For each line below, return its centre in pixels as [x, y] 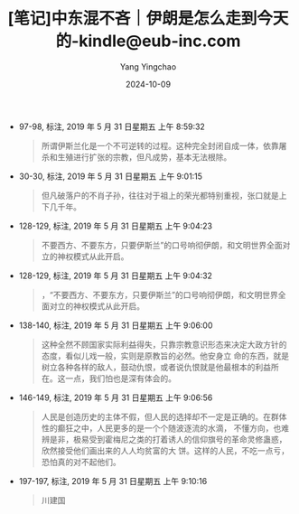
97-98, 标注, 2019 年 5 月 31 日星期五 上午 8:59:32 [112, 126]
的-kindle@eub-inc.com [148, 41]
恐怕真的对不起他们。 [81, 462]
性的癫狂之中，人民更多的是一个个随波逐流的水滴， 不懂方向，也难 [165, 428]
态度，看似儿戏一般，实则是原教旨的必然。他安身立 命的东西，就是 [165, 355]
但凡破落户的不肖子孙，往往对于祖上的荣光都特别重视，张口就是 [160, 195]
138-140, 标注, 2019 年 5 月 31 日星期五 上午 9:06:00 [116, 325]
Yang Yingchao [148, 66]
